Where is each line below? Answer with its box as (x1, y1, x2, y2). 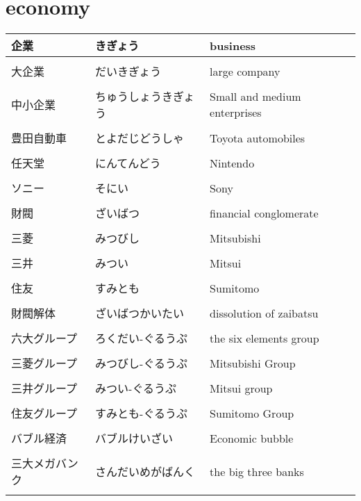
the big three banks (210, 463, 304, 479)
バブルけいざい (95, 430, 174, 447)
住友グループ (11, 405, 78, 422)
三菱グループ (11, 355, 78, 372)
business (210, 37, 256, 54)
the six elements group (210, 329, 319, 346)
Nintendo (210, 154, 255, 171)
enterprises (210, 104, 262, 121)
